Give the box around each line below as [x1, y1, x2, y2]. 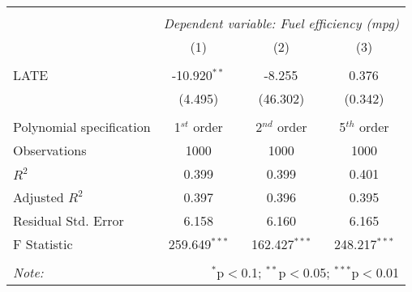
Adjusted [13, 188, 64, 206]
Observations [13, 141, 87, 159]
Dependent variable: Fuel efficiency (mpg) [163, 14, 400, 32]
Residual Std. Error [13, 211, 124, 230]
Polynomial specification [13, 117, 151, 136]
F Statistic [13, 235, 73, 253]
